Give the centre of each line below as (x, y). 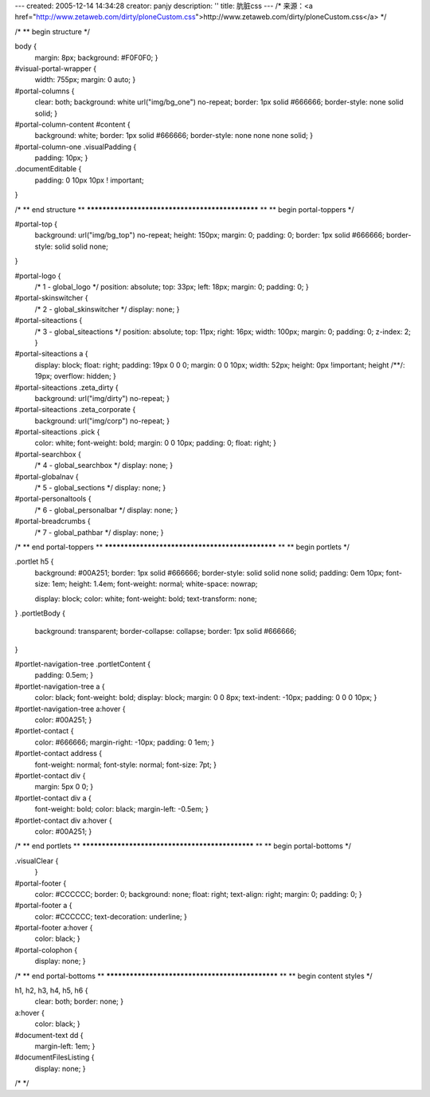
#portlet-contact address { (59, 753)
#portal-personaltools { (53, 499)
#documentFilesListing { (55, 1057)
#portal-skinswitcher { (51, 298)
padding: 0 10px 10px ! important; (90, 180)
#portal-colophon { (46, 950)
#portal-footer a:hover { (54, 928)
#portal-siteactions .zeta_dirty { (66, 387)
